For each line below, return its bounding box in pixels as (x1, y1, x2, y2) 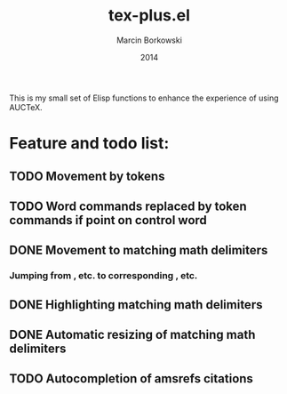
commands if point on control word (9, 213, 207, 228)
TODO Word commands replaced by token (9, 198, 247, 213)
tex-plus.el (108, 5, 191, 26)
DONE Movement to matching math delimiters (9, 243, 268, 258)
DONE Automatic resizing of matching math (9, 327, 256, 342)
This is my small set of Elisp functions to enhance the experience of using (9, 92, 279, 103)
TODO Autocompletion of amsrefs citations (9, 371, 253, 387)
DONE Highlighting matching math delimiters (9, 297, 263, 312)
